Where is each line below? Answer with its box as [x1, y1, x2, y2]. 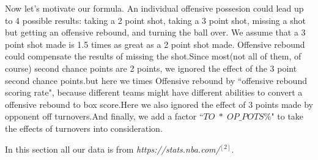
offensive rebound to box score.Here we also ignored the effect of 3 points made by [5, 97, 314, 110]
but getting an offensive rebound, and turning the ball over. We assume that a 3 [5, 26, 306, 39]
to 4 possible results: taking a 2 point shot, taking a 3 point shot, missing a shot [5, 13, 306, 26]
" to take [271, 110, 304, 123]
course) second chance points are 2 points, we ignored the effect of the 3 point [5, 61, 297, 74]
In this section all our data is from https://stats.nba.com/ [5, 142, 220, 155]
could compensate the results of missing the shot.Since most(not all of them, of [5, 50, 301, 63]
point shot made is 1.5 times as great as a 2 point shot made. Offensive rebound [5, 37, 305, 50]
